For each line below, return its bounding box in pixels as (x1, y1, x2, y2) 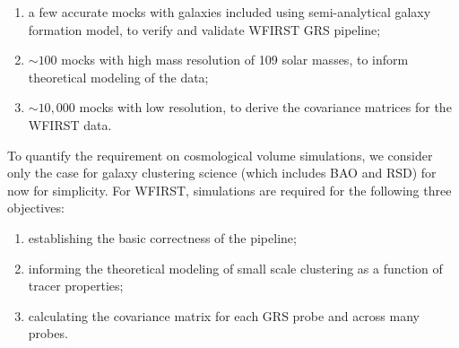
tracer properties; (28, 276, 124, 295)
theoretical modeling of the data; (28, 67, 209, 86)
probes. (28, 324, 68, 343)
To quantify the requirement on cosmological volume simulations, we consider (7, 145, 433, 164)
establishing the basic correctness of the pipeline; (28, 228, 297, 247)
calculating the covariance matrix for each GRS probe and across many (28, 306, 420, 325)
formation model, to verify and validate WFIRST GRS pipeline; (28, 20, 381, 39)
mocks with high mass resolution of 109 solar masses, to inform (61, 50, 409, 69)
